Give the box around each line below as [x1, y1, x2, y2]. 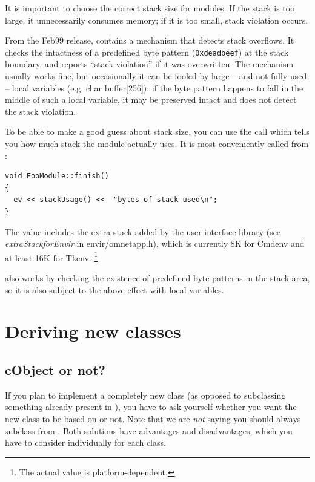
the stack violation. [5, 105, 76, 117]
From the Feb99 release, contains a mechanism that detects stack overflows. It [5, 34, 294, 47]
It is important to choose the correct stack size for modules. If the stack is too [5, 2, 295, 14]
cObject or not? [5, 360, 105, 379]
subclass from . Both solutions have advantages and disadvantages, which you [5, 424, 293, 437]
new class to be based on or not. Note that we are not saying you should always [5, 412, 301, 425]
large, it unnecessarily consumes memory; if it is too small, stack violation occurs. [5, 13, 308, 26]
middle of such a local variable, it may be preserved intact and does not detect [5, 93, 297, 106]
